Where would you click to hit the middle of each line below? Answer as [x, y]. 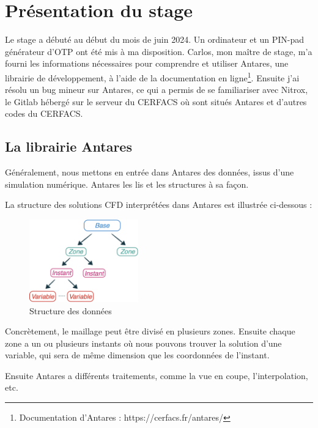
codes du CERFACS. [44, 113]
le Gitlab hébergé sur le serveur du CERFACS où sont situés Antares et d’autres [156, 101]
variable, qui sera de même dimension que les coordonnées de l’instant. [137, 355]
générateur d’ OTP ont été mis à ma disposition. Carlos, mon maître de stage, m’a [159, 51]
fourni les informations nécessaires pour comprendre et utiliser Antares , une [147, 63]
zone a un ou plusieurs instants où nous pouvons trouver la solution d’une [143, 343]
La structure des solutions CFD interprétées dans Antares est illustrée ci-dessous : [159, 205]
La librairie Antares [68, 146]
